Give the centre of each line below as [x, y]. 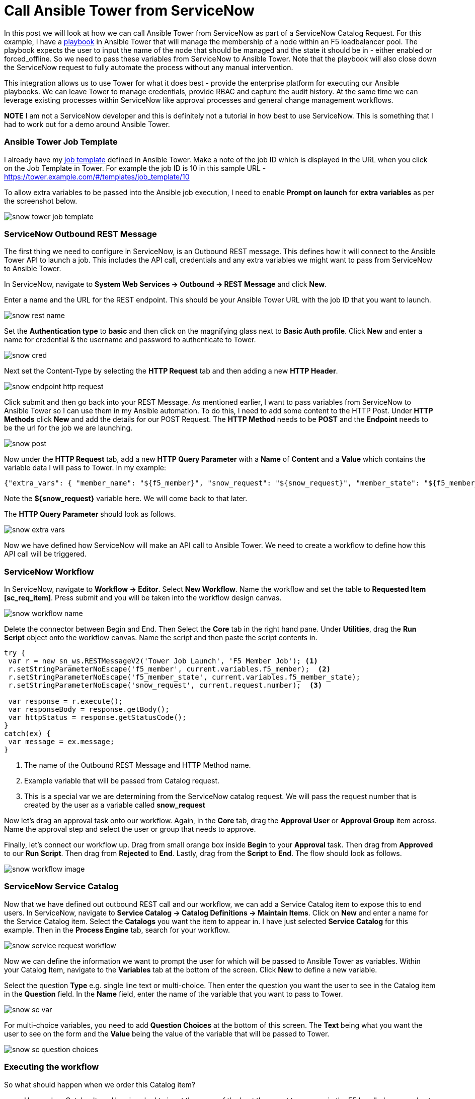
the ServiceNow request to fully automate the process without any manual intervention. [149, 67]
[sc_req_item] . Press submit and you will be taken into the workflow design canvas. [143, 598]
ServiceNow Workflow [49, 571]
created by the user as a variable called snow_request [115, 805]
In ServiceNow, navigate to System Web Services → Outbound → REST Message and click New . [166, 284]
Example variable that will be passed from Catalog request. [122, 781]
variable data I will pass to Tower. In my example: [85, 468]
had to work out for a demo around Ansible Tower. [87, 124]
